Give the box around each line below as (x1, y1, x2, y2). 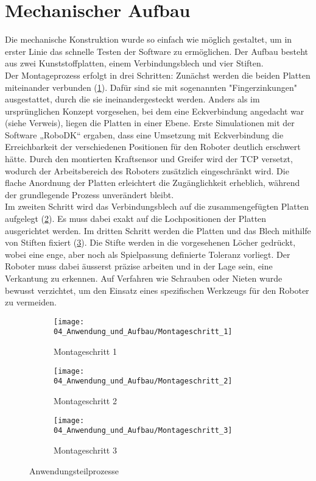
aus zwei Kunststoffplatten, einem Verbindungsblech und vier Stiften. (5, 57, 264, 69)
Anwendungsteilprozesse (29, 464, 119, 477)
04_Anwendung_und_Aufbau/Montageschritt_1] (54, 327, 233, 337)
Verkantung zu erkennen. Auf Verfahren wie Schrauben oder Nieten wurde (5, 272, 283, 284)
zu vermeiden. (5, 296, 57, 308)
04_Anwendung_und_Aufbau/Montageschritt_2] (54, 377, 233, 386)
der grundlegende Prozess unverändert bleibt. (5, 188, 174, 201)
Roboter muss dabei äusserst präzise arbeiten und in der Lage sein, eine (5, 260, 273, 273)
